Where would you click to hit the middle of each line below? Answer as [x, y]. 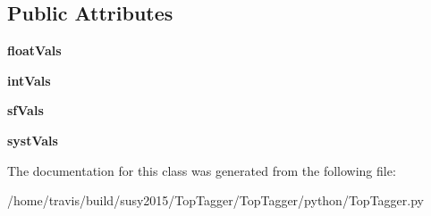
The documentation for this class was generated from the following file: [202, 170]
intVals [29, 80]
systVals [33, 140]
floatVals [34, 50]
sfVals [25, 110]
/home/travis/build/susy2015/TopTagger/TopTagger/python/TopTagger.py [215, 200]
